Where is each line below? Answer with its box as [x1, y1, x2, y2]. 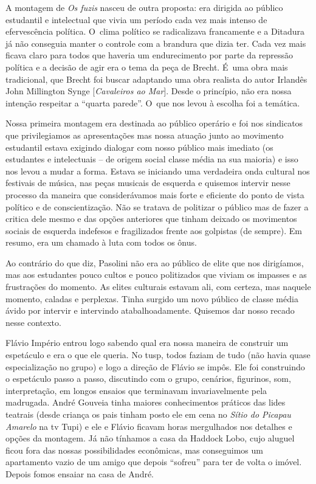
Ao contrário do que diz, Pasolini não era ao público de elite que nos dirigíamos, [5, 256, 304, 269]
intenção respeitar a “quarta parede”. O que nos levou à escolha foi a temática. [5, 96, 300, 109]
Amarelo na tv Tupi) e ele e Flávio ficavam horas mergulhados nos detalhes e [5, 420, 292, 432]
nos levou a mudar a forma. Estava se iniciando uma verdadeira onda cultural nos [5, 164, 310, 177]
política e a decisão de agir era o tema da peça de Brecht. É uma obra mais [5, 60, 288, 73]
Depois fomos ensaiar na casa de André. [5, 467, 154, 480]
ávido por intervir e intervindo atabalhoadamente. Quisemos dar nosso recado [5, 304, 295, 317]
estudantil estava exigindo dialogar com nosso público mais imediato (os [5, 140, 273, 153]
